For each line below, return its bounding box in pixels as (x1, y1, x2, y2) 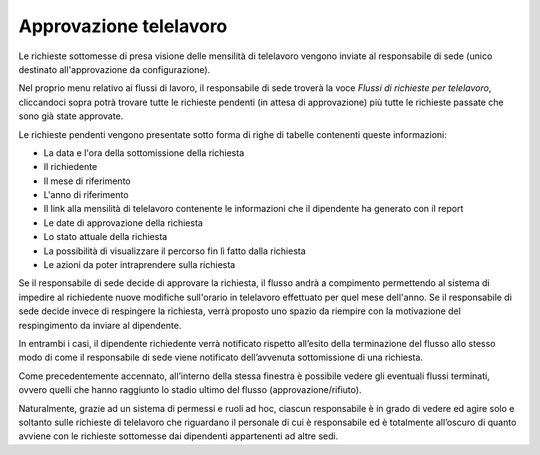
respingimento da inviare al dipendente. (18, 319, 182, 331)
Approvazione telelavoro (18, 15, 228, 37)
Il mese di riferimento (43, 175, 131, 187)
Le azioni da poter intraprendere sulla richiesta (43, 259, 236, 271)
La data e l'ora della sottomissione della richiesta (43, 146, 245, 159)
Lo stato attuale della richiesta (43, 231, 168, 243)
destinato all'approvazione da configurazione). (18, 63, 211, 75)
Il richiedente (43, 161, 98, 173)
